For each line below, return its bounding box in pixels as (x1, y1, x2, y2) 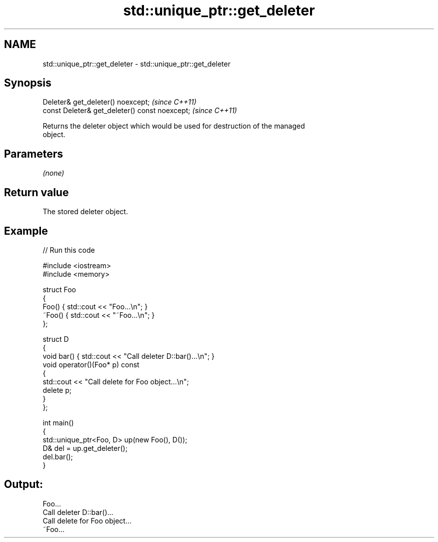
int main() (42, 418, 74, 427)
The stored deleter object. (42, 207, 128, 216)
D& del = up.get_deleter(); (42, 443, 127, 452)
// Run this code (42, 245, 95, 254)
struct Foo (42, 285, 76, 294)
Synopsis (4, 77, 51, 90)
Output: (4, 478, 43, 491)
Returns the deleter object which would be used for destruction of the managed (42, 122, 305, 131)
